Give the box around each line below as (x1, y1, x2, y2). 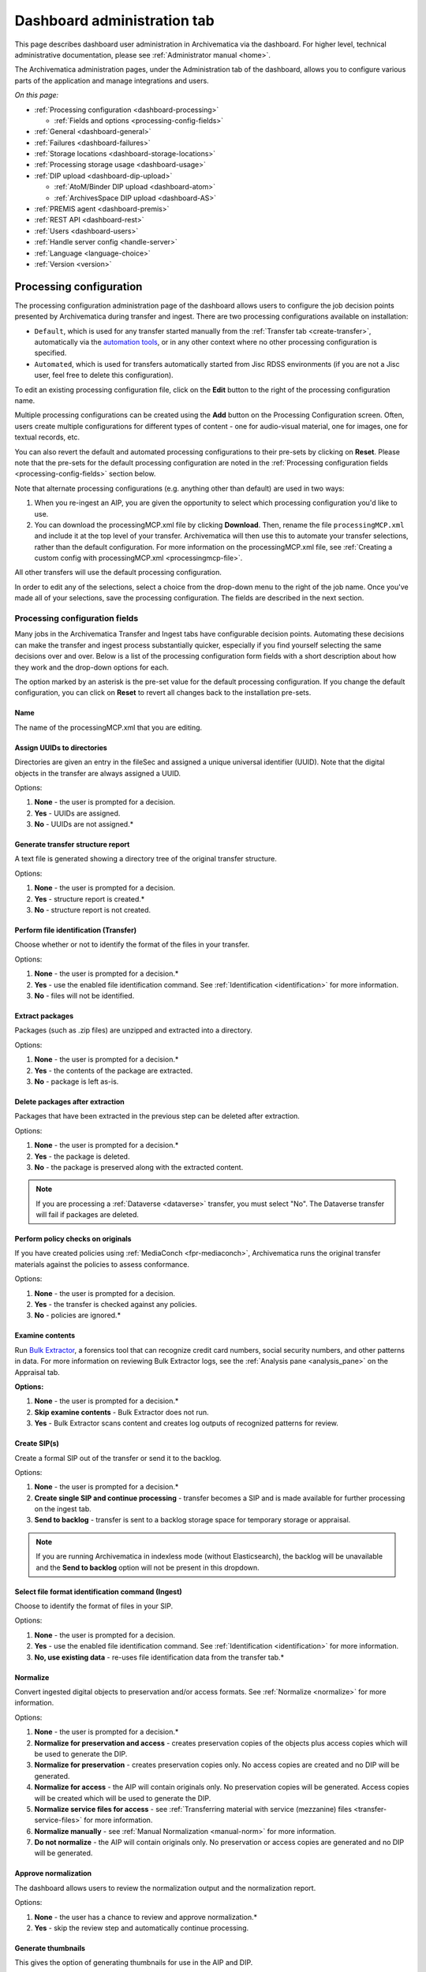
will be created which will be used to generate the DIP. (34, 1793, 211, 1802)
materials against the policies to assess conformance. (14, 1259, 189, 1269)
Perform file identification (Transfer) (14, 925, 137, 935)
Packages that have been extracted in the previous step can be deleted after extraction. (14, 1111, 300, 1121)
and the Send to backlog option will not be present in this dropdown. (35, 1563, 260, 1572)
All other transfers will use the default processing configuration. (14, 568, 222, 577)
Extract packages (14, 1010, 74, 1021)
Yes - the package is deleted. (34, 1152, 130, 1161)
